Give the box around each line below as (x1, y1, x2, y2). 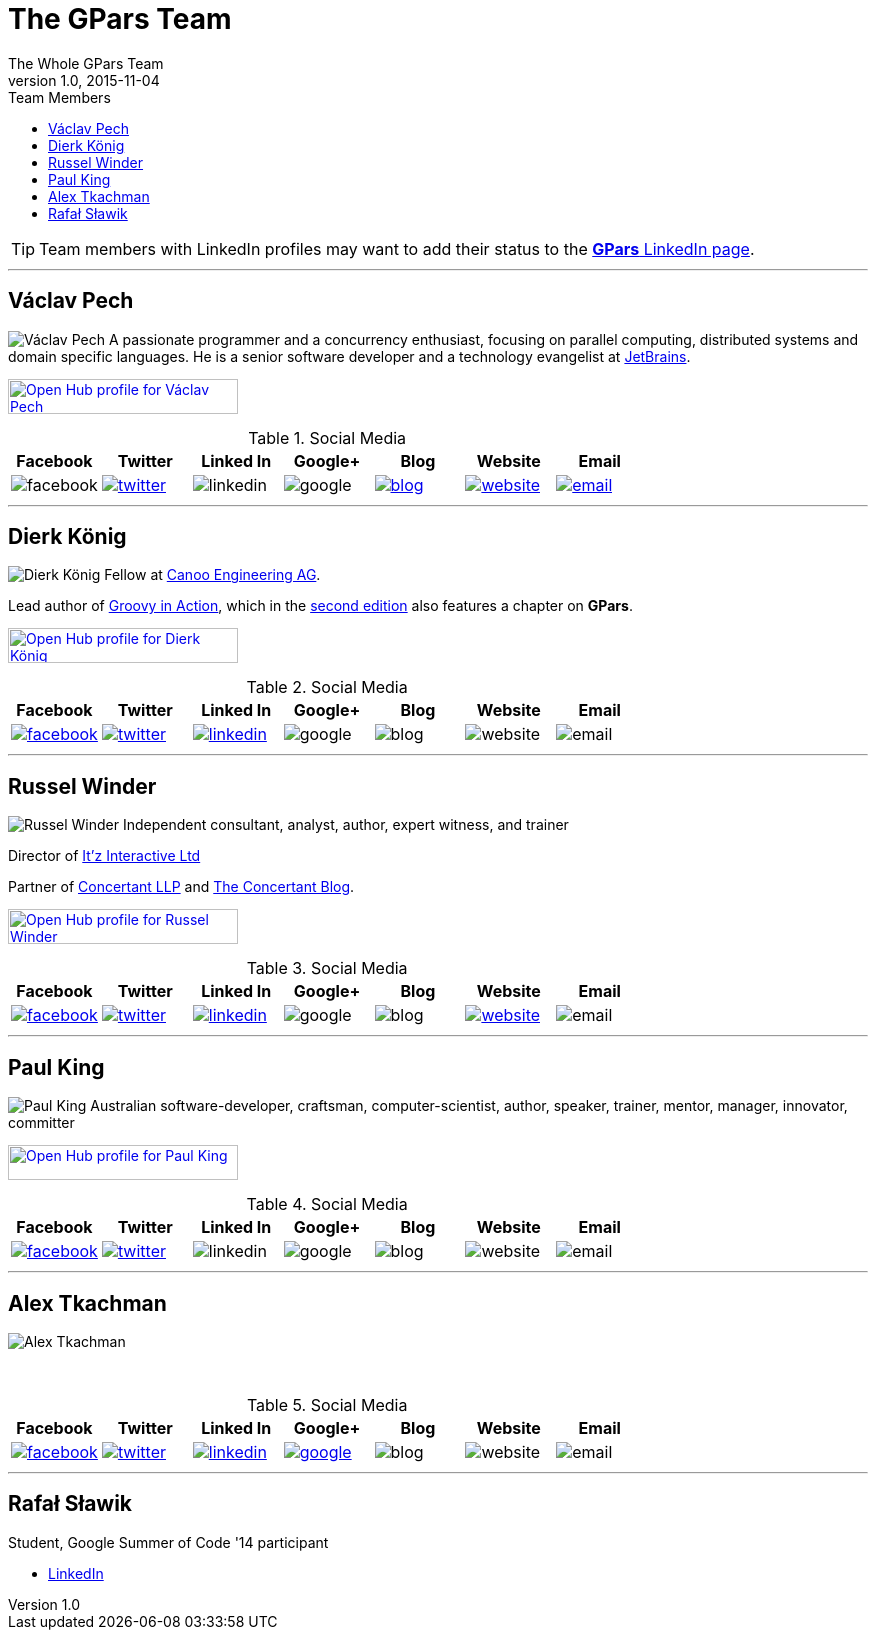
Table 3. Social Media (246, 958, 408, 979)
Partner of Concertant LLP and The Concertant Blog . (8, 878, 355, 896)
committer (8, 1114, 75, 1132)
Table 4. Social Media (246, 1194, 408, 1215)
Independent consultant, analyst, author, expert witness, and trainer (122, 816, 569, 834)
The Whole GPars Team (8, 54, 164, 72)
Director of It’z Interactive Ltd (8, 847, 201, 865)
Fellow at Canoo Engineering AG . (104, 566, 321, 584)
